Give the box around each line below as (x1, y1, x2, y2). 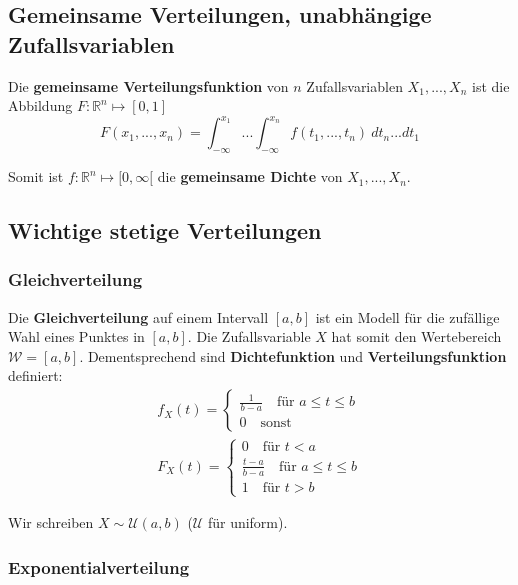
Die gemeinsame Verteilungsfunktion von (8, 75, 289, 96)
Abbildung (8, 95, 73, 116)
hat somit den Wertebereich (331, 326, 502, 347)
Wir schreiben (8, 512, 94, 533)
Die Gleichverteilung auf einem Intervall (8, 306, 269, 327)
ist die (472, 75, 510, 96)
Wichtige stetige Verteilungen (8, 215, 322, 246)
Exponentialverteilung (8, 554, 190, 579)
